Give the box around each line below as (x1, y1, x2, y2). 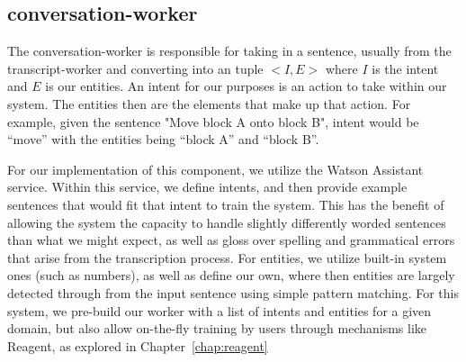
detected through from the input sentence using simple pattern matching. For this (7, 283, 459, 302)
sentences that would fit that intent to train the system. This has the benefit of (7, 195, 444, 213)
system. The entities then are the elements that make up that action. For (7, 94, 411, 113)
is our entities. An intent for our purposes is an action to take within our (45, 77, 447, 95)
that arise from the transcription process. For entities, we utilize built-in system (7, 248, 447, 267)
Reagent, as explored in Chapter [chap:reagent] (7, 336, 268, 355)
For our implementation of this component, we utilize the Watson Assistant (7, 159, 424, 178)
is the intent (372, 59, 439, 77)
